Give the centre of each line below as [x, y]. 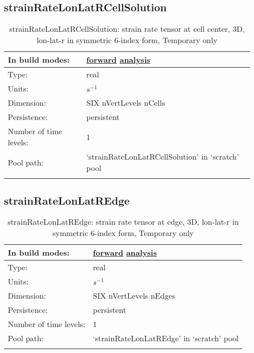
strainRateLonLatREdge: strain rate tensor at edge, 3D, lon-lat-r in [123, 222]
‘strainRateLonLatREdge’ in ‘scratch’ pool [166, 338]
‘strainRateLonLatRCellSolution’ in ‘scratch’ [163, 157]
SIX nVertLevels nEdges [134, 296]
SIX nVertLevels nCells [126, 103]
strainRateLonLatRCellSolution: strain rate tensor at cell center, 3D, [127, 29]
